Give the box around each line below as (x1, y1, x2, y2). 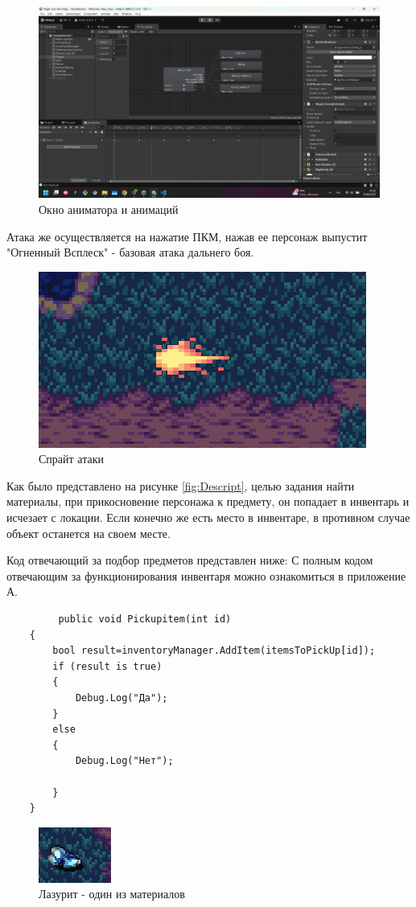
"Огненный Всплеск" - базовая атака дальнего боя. (6, 244, 254, 261)
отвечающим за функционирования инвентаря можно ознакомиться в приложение (6, 567, 406, 584)
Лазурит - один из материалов (39, 885, 185, 902)
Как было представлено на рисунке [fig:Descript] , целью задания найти (6, 477, 355, 494)
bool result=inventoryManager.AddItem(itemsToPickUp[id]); (52, 645, 376, 657)
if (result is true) (52, 660, 163, 672)
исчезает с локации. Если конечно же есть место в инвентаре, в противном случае (6, 509, 410, 526)
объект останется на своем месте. (6, 524, 171, 541)
